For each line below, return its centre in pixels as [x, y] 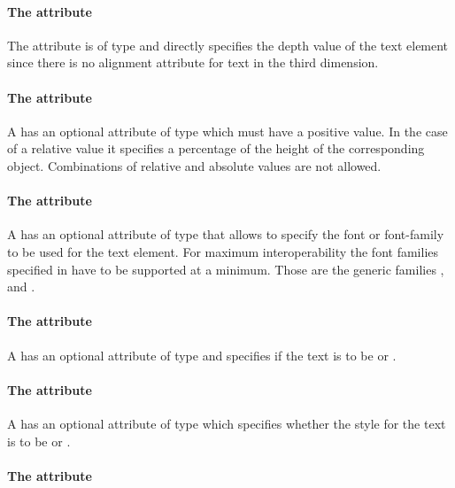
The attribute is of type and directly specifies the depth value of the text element [228, 45]
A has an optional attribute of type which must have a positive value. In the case [227, 131]
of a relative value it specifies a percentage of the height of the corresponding [216, 148]
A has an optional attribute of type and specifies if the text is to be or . [202, 355]
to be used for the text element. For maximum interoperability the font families [223, 251]
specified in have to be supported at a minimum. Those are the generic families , [226, 269]
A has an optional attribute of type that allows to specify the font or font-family [226, 234]
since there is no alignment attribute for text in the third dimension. [193, 62]
